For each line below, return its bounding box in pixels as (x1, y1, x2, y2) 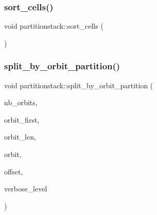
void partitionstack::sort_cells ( (4, 21, 103, 31)
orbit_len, (4, 131, 36, 142)
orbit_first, (4, 114, 40, 125)
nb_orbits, (4, 97, 38, 108)
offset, (4, 166, 23, 177)
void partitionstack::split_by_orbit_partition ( (4, 80, 153, 90)
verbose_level (4, 183, 47, 194)
